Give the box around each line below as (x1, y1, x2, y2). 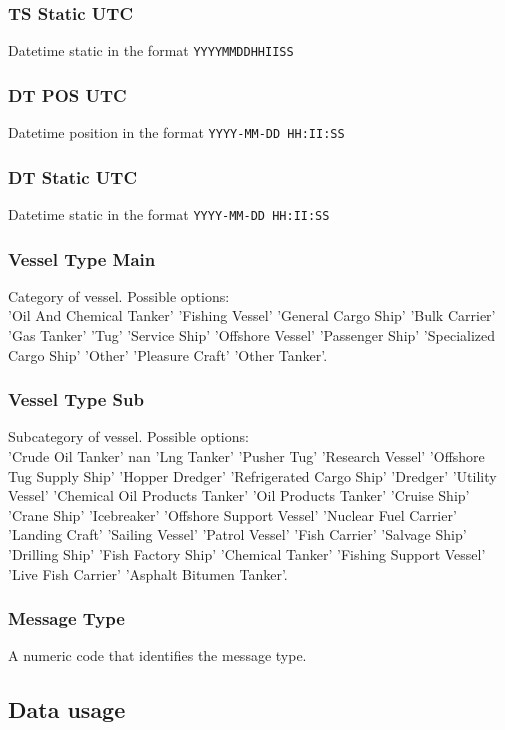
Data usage (8, 694, 126, 725)
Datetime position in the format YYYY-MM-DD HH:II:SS (8, 122, 345, 143)
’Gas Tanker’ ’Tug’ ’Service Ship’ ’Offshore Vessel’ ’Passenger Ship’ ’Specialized (8, 325, 496, 346)
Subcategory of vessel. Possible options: (8, 426, 249, 447)
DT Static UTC (8, 164, 138, 189)
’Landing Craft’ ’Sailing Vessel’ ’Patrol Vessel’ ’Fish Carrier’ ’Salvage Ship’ (8, 524, 467, 545)
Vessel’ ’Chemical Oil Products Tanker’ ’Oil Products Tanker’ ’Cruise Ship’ (8, 485, 470, 506)
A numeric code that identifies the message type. (8, 645, 307, 666)
